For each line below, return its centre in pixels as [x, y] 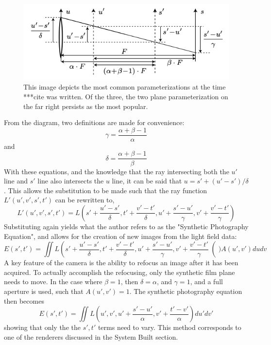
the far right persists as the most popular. [86, 106]
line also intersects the [71, 181]
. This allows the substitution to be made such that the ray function [106, 190]
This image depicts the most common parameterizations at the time [125, 87]
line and [16, 181]
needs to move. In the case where [53, 281]
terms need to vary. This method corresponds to [169, 327]
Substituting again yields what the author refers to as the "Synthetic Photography [126, 226]
